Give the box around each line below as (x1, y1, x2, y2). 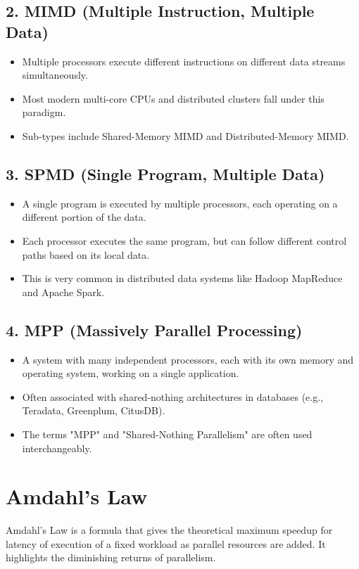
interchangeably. (22, 440, 92, 455)
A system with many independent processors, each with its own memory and (22, 352, 354, 366)
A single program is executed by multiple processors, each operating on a (22, 196, 338, 210)
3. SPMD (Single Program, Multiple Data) (6, 162, 325, 184)
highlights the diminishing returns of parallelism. (6, 550, 216, 565)
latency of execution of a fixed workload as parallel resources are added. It (6, 536, 326, 551)
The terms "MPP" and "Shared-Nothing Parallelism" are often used (22, 426, 313, 441)
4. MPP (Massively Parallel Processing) (6, 319, 303, 340)
